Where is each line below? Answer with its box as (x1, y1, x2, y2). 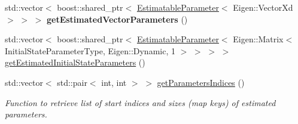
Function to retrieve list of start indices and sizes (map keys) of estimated (5, 96, 276, 108)
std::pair (57, 76, 87, 88)
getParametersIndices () (157, 76, 245, 88)
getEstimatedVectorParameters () (46, 13, 188, 25)
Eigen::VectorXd (233, 1, 293, 13)
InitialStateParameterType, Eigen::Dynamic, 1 (5, 44, 175, 57)
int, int (101, 76, 127, 88)
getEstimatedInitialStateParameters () (5, 56, 145, 69)
